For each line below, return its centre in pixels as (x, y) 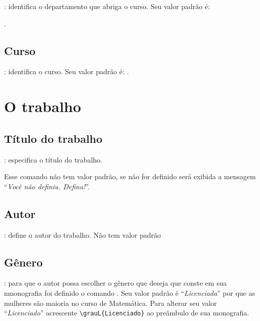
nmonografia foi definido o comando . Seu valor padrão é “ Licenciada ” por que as (130, 292)
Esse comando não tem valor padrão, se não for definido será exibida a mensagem (130, 176)
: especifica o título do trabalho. (53, 159)
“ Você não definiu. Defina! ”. (47, 186)
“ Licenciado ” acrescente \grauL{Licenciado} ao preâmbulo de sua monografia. (127, 313)
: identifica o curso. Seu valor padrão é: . (67, 71)
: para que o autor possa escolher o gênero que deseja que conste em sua (115, 283)
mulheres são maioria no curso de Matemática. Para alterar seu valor (111, 303)
